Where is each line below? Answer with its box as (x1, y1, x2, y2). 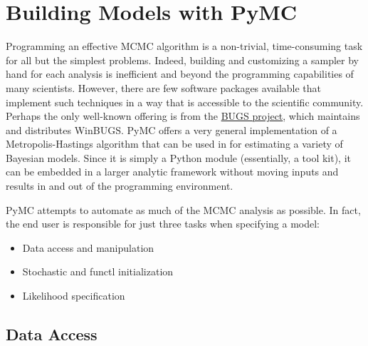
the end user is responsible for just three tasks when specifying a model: (6, 216, 320, 231)
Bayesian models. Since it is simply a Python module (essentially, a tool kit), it (6, 150, 352, 165)
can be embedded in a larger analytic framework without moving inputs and (6, 164, 339, 179)
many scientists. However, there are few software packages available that (6, 80, 322, 95)
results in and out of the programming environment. (6, 178, 233, 193)
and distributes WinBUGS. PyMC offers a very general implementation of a (6, 122, 337, 137)
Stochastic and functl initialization (22, 264, 174, 279)
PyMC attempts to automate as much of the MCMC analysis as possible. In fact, (6, 202, 361, 217)
